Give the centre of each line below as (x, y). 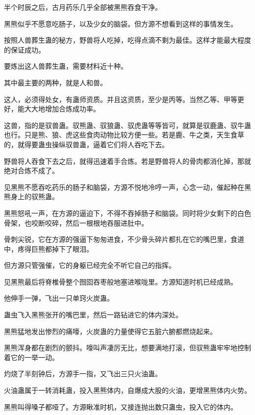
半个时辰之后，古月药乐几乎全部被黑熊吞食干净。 (83, 7)
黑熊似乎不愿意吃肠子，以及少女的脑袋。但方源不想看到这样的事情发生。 (121, 23)
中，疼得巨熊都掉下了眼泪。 (49, 248)
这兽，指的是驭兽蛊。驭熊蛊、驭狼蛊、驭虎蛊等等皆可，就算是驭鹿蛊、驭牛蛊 (127, 125)
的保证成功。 (25, 49)
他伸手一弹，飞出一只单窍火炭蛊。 (59, 298)
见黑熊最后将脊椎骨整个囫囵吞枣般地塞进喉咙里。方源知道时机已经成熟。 (121, 281)
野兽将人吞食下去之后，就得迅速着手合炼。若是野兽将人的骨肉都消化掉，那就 (127, 161)
